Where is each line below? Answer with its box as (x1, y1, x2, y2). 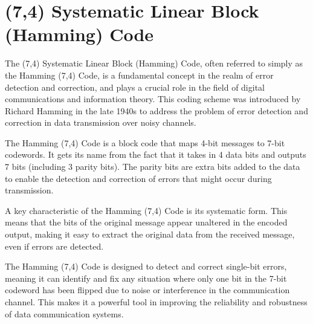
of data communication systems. (5, 307, 124, 320)
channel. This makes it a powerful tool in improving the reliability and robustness (5, 296, 308, 308)
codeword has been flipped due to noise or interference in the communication (5, 283, 290, 296)
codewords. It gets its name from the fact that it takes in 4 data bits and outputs (5, 148, 306, 161)
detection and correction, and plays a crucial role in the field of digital (5, 80, 265, 93)
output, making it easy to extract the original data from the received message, (5, 228, 295, 241)
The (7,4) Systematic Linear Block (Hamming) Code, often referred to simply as (5, 57, 303, 70)
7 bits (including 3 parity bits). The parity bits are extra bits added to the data (5, 160, 300, 173)
